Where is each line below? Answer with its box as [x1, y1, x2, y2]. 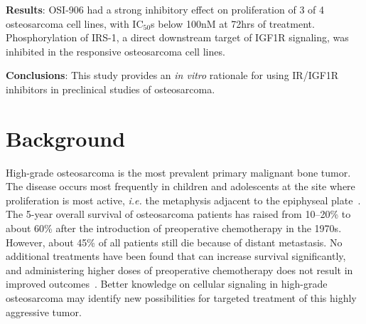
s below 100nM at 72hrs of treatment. [151, 16, 315, 31]
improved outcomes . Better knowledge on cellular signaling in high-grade [6, 276, 328, 291]
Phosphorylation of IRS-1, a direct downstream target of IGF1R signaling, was [6, 30, 349, 45]
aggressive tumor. [6, 304, 82, 319]
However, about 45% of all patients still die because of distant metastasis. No [6, 234, 343, 249]
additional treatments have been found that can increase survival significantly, [6, 249, 346, 263]
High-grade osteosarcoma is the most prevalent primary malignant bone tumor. [6, 164, 351, 179]
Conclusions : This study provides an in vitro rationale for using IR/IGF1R [6, 68, 339, 83]
